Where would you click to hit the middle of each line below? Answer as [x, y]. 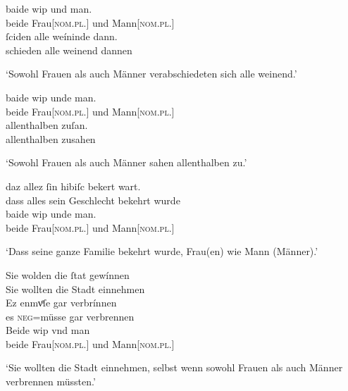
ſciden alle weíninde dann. [62, 36]
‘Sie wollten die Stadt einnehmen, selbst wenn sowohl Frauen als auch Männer [174, 367]
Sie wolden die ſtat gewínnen [68, 274]
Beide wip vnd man [48, 330]
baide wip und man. [49, 8]
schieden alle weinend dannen [69, 50]
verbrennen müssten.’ [51, 381]
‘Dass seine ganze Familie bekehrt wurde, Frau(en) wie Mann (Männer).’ [162, 251]
